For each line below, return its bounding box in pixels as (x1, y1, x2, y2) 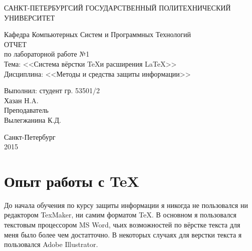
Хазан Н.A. (4, 95, 39, 105)
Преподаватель (4, 105, 49, 115)
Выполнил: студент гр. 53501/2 (4, 85, 100, 96)
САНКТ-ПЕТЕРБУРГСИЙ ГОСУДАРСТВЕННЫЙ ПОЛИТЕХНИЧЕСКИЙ (4, 3, 231, 13)
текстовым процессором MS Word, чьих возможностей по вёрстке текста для (4, 219, 240, 230)
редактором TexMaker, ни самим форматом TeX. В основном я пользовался (4, 209, 236, 220)
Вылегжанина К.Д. (4, 114, 61, 125)
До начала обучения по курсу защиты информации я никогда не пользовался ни (4, 199, 248, 210)
